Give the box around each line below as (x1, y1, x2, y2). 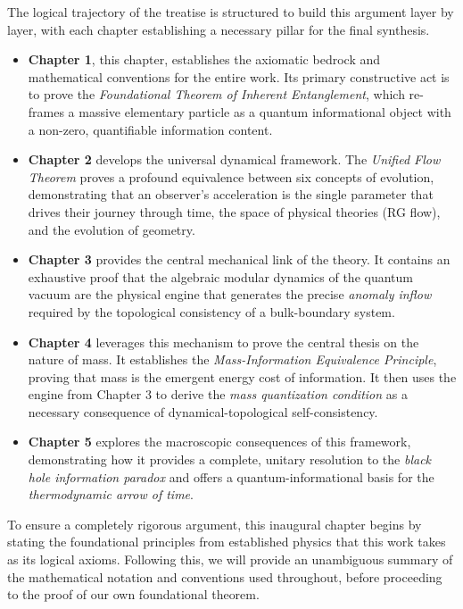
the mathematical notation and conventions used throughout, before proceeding (7, 567, 442, 586)
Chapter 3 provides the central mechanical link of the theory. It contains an (28, 250, 451, 269)
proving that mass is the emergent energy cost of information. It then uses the (28, 367, 457, 386)
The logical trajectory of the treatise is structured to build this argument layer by (7, 3, 454, 21)
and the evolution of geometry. (28, 220, 195, 238)
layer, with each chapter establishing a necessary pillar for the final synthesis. (7, 20, 430, 38)
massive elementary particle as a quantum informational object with (79, 102, 451, 121)
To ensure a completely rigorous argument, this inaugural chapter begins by (7, 514, 422, 533)
